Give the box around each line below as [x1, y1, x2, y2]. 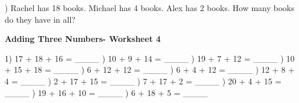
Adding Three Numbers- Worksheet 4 [5, 33, 161, 45]
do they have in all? [5, 13, 75, 25]
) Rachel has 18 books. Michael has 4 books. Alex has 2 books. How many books [5, 2, 294, 13]
